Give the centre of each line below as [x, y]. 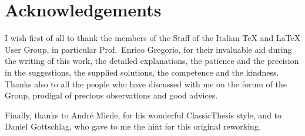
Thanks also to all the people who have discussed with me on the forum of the [146, 84]
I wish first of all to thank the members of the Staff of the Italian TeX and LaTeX [153, 38]
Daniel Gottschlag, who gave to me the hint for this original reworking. [133, 126]
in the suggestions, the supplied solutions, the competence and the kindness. [142, 72]
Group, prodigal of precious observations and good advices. [111, 95]
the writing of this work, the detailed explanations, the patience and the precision [152, 61]
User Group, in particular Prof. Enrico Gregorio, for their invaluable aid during [148, 49]
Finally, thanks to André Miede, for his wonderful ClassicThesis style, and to [143, 115]
